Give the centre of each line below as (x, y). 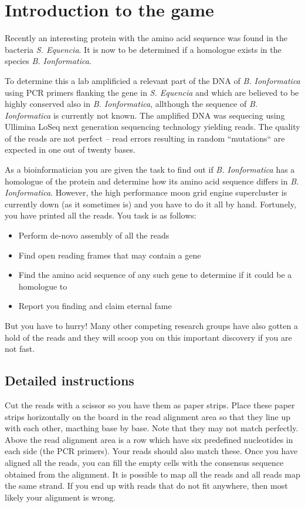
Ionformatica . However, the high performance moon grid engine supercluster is (146, 192)
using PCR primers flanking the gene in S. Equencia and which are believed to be (152, 92)
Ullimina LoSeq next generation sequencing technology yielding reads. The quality (152, 127)
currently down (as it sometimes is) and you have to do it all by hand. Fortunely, (150, 204)
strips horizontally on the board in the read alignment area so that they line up (148, 416)
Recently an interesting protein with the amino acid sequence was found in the (146, 38)
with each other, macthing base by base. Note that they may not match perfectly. (152, 428)
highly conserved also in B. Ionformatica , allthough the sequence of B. (131, 104)
